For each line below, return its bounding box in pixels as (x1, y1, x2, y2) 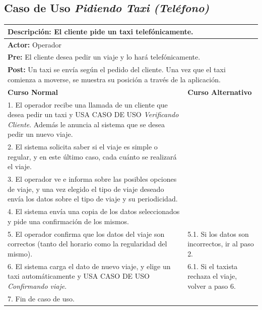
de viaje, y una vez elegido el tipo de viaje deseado (8, 183, 164, 194)
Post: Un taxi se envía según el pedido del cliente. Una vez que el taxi (8, 64, 226, 75)
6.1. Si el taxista (187, 261, 238, 271)
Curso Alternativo (187, 86, 252, 97)
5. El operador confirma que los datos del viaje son (8, 228, 165, 239)
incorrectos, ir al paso (187, 238, 254, 249)
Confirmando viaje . (8, 280, 67, 291)
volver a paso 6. (187, 280, 236, 291)
